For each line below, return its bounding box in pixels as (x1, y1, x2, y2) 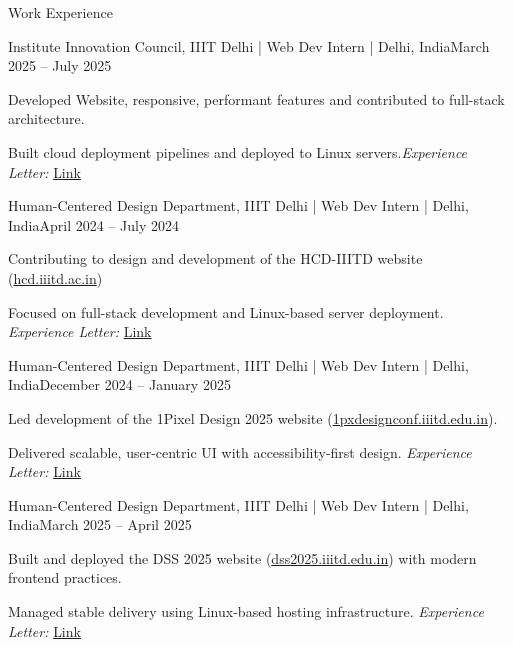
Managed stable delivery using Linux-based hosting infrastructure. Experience (8, 601, 484, 622)
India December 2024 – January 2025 (8, 374, 231, 395)
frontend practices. (8, 567, 122, 588)
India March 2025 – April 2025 (8, 514, 192, 535)
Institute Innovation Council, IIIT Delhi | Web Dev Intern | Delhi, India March (8, 35, 490, 56)
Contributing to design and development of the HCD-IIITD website (8, 248, 423, 269)
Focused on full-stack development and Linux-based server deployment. (8, 301, 444, 322)
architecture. (8, 108, 85, 129)
